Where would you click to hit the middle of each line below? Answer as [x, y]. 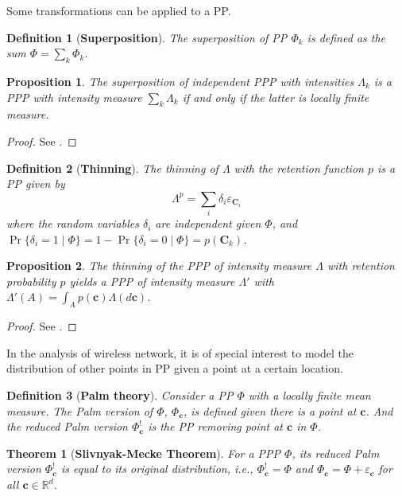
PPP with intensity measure [74, 97]
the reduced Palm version [67, 426]
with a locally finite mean [309, 395]
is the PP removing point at [215, 426]
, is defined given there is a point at [270, 410]
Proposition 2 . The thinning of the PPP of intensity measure [159, 266]
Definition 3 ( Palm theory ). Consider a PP [120, 395]
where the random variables [73, 223]
